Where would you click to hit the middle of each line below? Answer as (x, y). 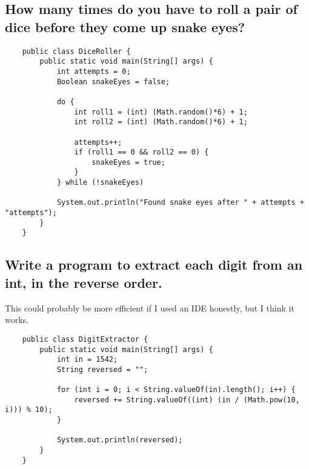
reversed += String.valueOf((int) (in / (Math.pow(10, (187, 400)
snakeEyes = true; (128, 162)
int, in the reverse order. (84, 282)
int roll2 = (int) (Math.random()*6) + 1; (161, 122)
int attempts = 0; (94, 71)
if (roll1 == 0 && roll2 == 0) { (141, 152)
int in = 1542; (87, 360)
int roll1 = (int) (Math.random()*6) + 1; (161, 112)
